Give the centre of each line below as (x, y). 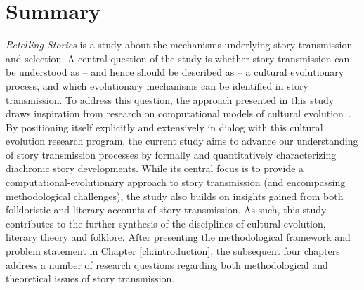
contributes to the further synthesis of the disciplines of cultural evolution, (166, 223)
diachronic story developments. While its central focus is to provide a (155, 168)
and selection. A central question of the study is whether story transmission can (178, 58)
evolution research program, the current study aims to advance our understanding (182, 141)
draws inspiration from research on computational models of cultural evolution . (178, 113)
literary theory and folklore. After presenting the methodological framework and (178, 237)
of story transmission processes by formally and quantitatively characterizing (171, 154)
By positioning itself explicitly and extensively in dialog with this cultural (164, 127)
